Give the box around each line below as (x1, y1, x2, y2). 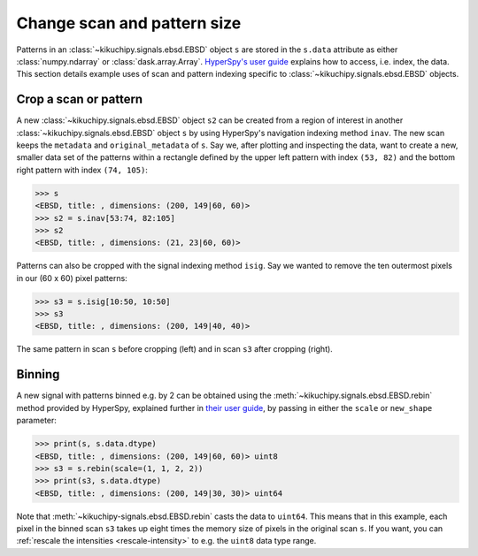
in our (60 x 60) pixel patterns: (16, 272, 127, 283)
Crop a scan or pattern (16, 92, 143, 107)
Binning (16, 367, 60, 382)
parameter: (16, 415, 58, 426)
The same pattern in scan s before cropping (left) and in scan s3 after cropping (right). (16, 344, 334, 354)
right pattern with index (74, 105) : (16, 164, 148, 175)
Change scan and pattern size (16, 13, 242, 33)
